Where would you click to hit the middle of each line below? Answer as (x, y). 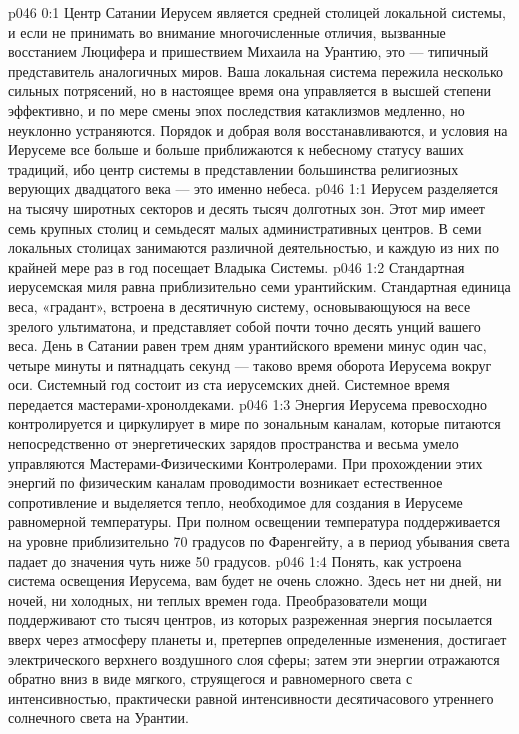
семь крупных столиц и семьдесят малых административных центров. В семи (245, 227)
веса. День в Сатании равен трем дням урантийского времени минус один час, (247, 345)
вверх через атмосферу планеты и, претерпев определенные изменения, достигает (257, 639)
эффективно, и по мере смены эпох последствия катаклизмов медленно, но (236, 109)
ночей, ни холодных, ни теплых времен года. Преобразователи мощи (217, 599)
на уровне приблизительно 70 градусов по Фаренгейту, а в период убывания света (259, 541)
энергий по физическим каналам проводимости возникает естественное (225, 482)
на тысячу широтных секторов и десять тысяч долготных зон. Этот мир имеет (246, 207)
